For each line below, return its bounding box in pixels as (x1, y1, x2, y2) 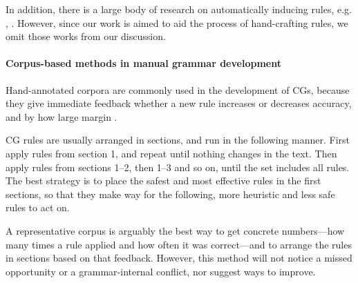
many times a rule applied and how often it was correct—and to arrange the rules (6, 237, 352, 251)
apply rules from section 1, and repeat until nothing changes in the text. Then (6, 146, 337, 160)
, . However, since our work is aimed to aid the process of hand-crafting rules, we (6, 15, 348, 30)
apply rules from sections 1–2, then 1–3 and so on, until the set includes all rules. (6, 159, 350, 174)
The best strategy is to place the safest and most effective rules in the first (6, 173, 321, 188)
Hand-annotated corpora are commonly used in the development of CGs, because (6, 82, 350, 97)
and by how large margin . (6, 109, 117, 124)
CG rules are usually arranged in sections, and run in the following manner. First (6, 133, 350, 147)
